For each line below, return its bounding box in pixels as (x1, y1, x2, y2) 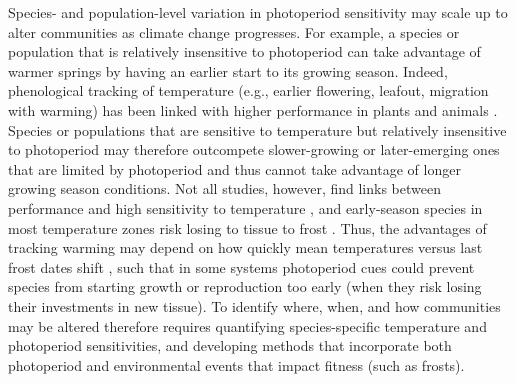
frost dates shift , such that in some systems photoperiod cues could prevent (8, 256, 475, 277)
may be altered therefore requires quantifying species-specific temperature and (8, 315, 487, 336)
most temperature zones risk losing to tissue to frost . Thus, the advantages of (8, 217, 487, 238)
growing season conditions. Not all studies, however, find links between (8, 178, 441, 199)
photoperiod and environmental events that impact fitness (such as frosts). (8, 354, 465, 375)
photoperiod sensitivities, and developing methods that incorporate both (8, 335, 452, 356)
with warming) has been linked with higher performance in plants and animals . (8, 99, 498, 120)
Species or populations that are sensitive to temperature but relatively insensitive (8, 119, 507, 140)
